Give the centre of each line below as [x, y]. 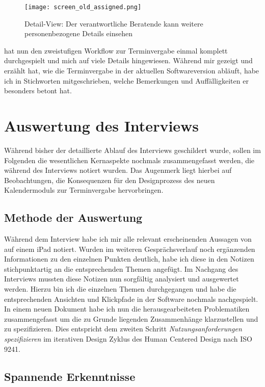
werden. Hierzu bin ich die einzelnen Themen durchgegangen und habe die [120, 289]
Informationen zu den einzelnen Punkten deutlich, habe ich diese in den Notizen [129, 259]
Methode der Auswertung [73, 217]
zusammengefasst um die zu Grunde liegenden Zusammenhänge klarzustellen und [131, 318]
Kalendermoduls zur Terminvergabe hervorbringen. [84, 190]
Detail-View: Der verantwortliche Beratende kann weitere [114, 23]
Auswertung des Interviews [102, 125]
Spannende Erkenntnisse [70, 376]
